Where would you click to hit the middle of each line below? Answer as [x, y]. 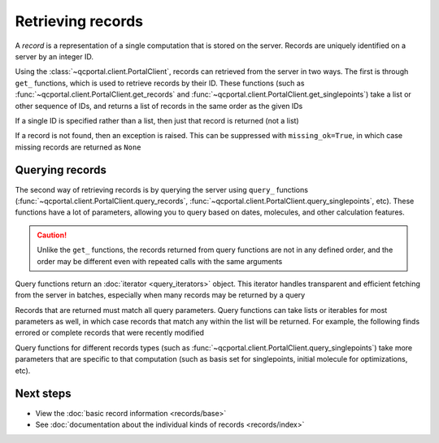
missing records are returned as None [78, 147]
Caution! [52, 235]
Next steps [43, 394]
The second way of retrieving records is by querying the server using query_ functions [162, 189]
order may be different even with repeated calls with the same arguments [160, 261]
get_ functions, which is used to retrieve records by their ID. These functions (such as [160, 83]
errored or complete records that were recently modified [110, 332]
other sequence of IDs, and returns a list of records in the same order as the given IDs [159, 106]
